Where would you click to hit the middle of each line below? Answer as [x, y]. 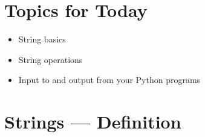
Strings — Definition [93, 122]
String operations [50, 59]
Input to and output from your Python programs [109, 80]
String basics [42, 39]
